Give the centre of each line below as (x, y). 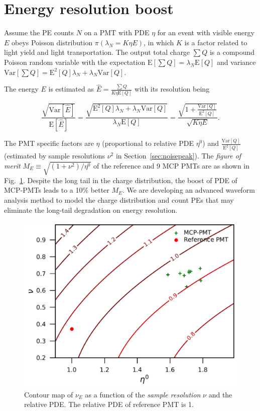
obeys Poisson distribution (52, 42)
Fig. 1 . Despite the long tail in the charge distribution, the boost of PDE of (121, 180)
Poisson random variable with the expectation (75, 62)
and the (220, 394)
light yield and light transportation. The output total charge (97, 52)
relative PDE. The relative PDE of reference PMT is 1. (109, 404)
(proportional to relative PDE (148, 143)
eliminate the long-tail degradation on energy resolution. (91, 210)
